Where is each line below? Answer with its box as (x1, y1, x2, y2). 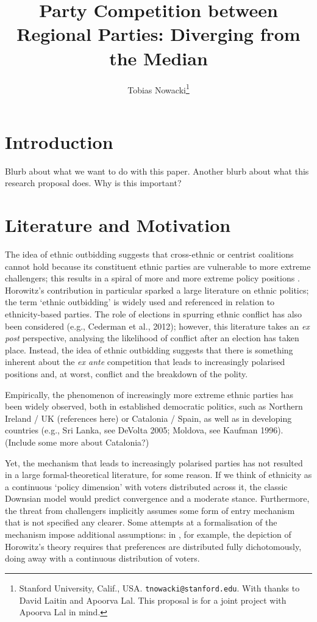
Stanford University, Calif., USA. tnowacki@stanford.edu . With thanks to (19, 581, 300, 594)
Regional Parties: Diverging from (16, 21, 301, 46)
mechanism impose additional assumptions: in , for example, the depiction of (5, 528, 291, 541)
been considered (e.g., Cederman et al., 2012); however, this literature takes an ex (5, 319, 310, 332)
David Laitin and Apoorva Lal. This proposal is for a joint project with (19, 593, 287, 606)
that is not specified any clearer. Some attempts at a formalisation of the (5, 516, 277, 529)
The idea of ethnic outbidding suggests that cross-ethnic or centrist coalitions (5, 248, 294, 260)
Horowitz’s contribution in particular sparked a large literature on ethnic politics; (5, 283, 309, 296)
